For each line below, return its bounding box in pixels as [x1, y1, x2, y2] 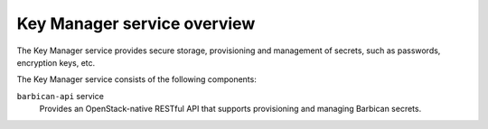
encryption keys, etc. [16, 57, 96, 68]
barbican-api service [16, 90, 104, 101]
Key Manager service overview [16, 14, 256, 33]
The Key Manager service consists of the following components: [16, 74, 257, 85]
